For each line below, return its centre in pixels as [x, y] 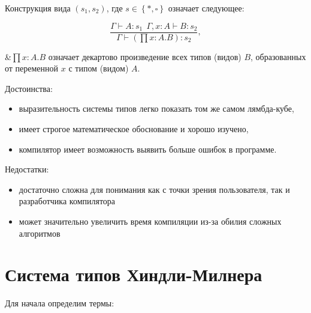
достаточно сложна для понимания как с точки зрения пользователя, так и [154, 189]
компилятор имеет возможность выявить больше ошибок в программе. [148, 149]
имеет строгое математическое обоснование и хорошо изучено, [134, 129]
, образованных [278, 56]
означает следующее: [206, 8]
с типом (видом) [99, 68]
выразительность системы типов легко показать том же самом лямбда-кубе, [156, 108]
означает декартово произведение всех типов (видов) [145, 56]
